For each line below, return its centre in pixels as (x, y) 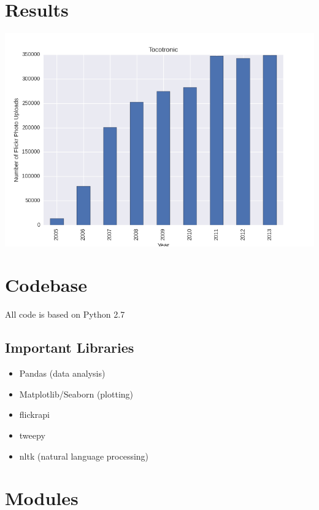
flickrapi (34, 414)
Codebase (46, 285)
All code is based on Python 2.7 (65, 314)
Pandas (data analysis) (62, 373)
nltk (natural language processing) (84, 456)
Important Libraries (70, 347)
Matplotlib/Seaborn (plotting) (76, 394)
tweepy (32, 435)
